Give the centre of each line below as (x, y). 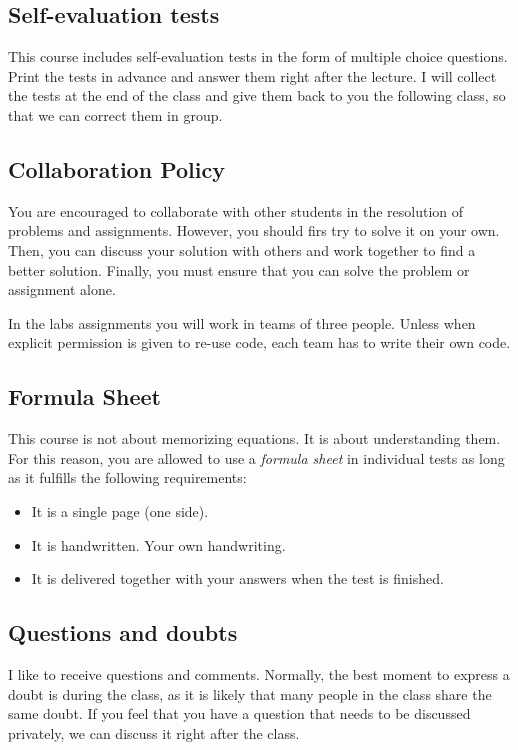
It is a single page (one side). (120, 510)
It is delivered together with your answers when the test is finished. (237, 578)
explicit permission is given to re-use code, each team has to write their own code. (259, 342)
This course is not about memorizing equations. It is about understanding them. (254, 438)
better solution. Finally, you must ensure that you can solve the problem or (239, 269)
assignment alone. (62, 289)
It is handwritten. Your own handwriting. (158, 544)
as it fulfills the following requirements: (127, 477)
